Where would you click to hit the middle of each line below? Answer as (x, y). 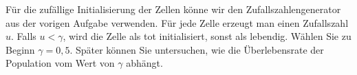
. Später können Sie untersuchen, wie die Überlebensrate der (197, 49)
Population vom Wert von (60, 63)
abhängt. (144, 63)
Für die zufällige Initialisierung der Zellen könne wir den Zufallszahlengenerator (173, 9)
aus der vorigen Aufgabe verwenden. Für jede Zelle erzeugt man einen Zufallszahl (177, 22)
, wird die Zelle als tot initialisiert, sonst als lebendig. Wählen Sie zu (207, 36)
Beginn (20, 49)
